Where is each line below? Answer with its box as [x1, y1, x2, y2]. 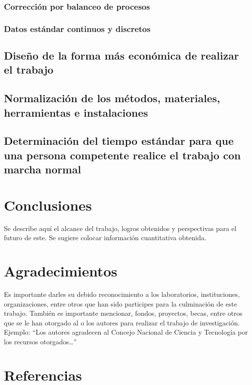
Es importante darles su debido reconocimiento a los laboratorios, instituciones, [4, 289, 240, 299]
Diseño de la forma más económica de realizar [4, 48, 239, 63]
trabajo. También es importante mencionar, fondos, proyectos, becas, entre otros [4, 308, 243, 318]
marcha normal [4, 162, 81, 177]
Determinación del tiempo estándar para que [4, 133, 234, 148]
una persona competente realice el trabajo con [4, 147, 241, 162]
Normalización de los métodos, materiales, [4, 91, 220, 106]
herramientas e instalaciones [4, 105, 148, 120]
